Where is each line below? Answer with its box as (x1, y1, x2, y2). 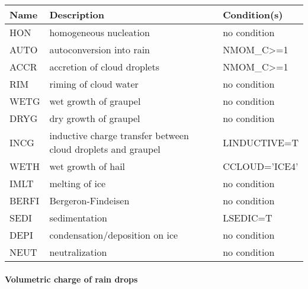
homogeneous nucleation (49, 25, 150, 39)
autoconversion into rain (49, 43, 150, 56)
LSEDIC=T (223, 211, 272, 224)
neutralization (49, 245, 107, 259)
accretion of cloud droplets (49, 60, 159, 73)
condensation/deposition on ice (49, 228, 178, 242)
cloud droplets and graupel (49, 142, 161, 156)
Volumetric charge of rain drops (5, 272, 138, 285)
